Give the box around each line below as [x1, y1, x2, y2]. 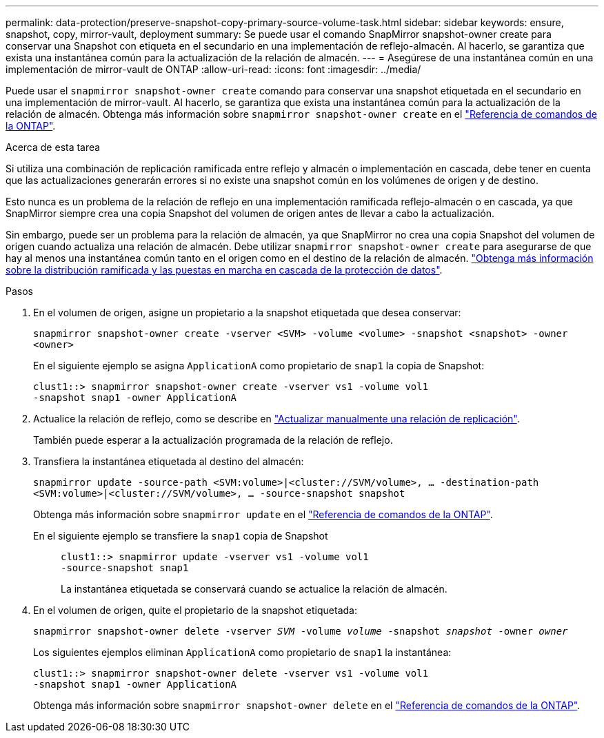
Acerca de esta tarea [6, 141, 101, 153]
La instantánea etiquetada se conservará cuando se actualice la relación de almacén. [61, 583, 447, 595]
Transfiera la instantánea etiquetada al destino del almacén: [33, 455, 304, 467]
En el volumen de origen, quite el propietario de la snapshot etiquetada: [33, 604, 357, 616]
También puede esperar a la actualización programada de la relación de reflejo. [33, 434, 393, 446]
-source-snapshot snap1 [61, 562, 189, 573]
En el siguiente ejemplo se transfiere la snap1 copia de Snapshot [33, 530, 328, 542]
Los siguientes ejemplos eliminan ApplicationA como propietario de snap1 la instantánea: [33, 646, 452, 658]
